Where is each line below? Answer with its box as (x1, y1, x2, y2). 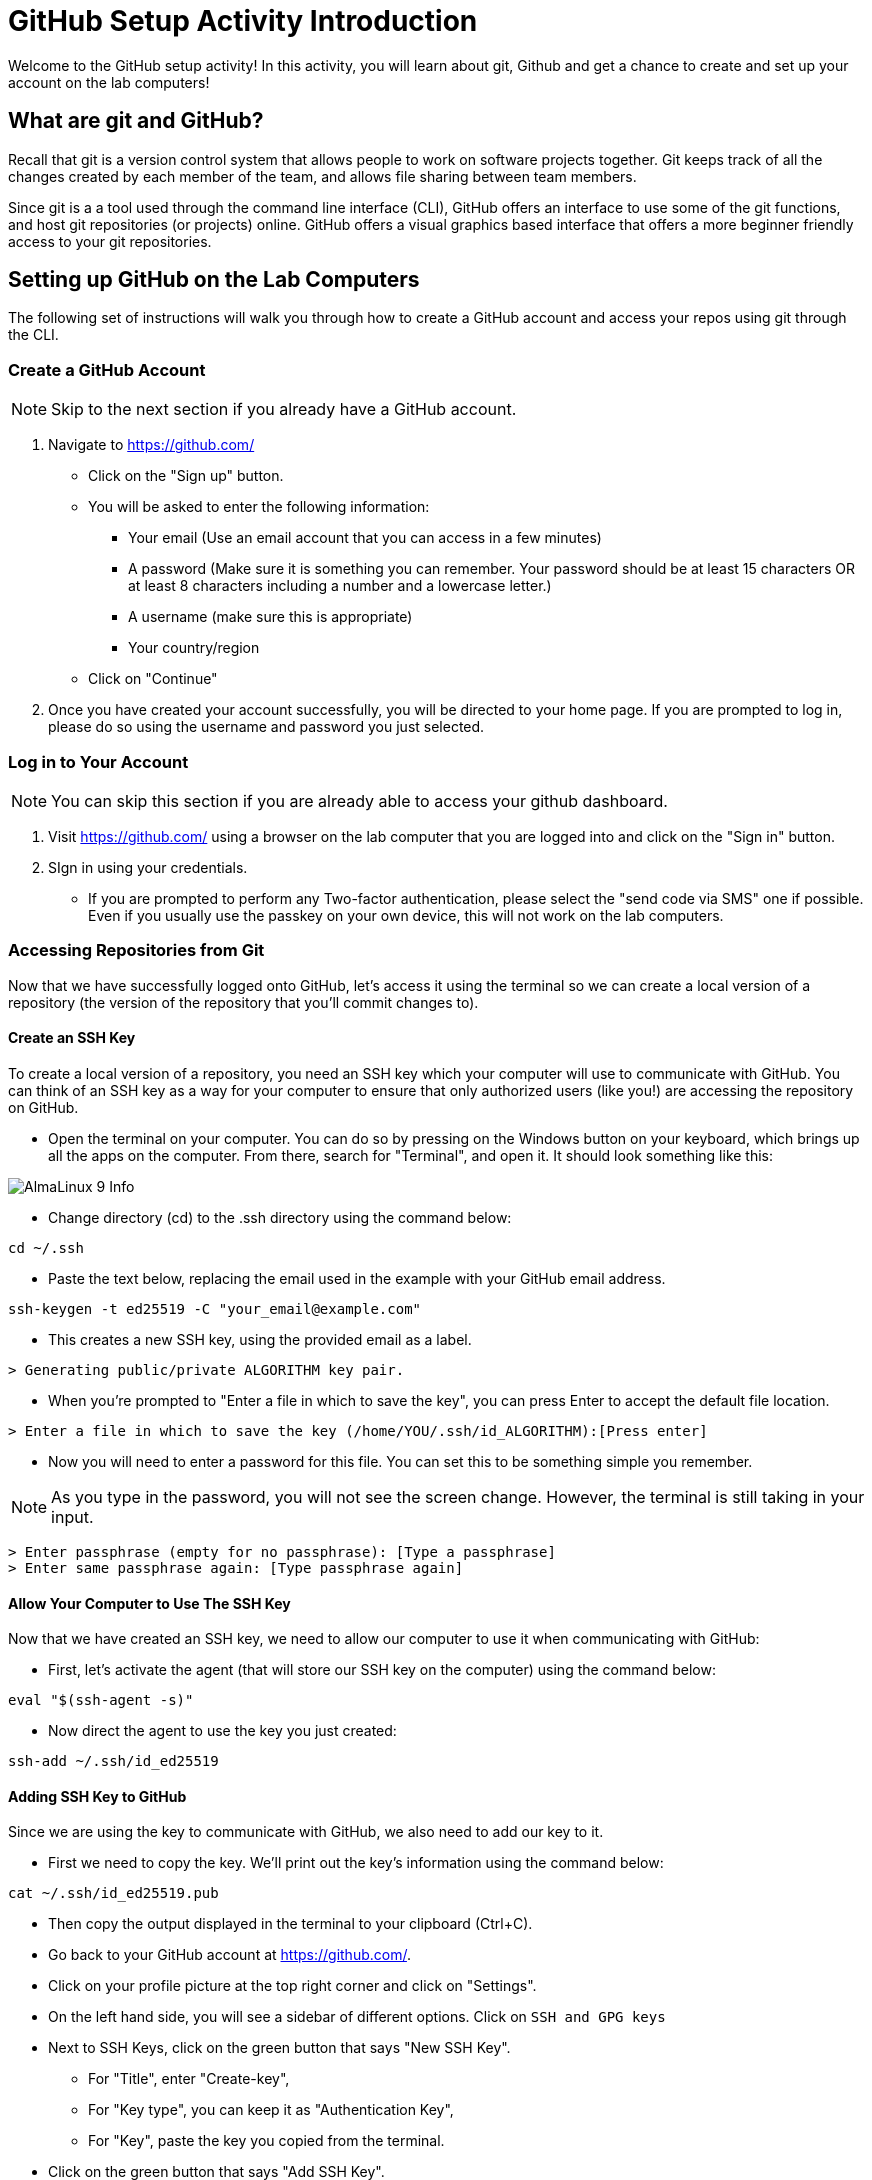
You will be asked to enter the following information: (88, 498, 430, 516)
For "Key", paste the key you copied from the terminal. (88, 2132, 445, 2150)
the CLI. (8, 326, 59, 344)
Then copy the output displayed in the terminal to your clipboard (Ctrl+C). (48, 1915, 533, 1933)
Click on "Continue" (88, 670, 218, 688)
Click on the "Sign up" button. (88, 467, 284, 485)
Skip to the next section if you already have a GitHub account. (51, 399, 517, 420)
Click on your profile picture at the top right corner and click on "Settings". (48, 1977, 537, 1995)
